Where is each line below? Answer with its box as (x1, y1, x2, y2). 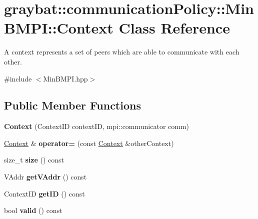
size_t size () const (4, 154, 64, 165)
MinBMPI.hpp (43, 73, 88, 83)
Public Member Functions (4, 97, 141, 113)
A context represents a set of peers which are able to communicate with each (4, 46, 239, 57)
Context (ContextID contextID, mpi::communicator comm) (4, 121, 189, 131)
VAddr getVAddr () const (4, 171, 87, 182)
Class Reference (118, 17, 230, 38)
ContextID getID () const (4, 188, 85, 198)
